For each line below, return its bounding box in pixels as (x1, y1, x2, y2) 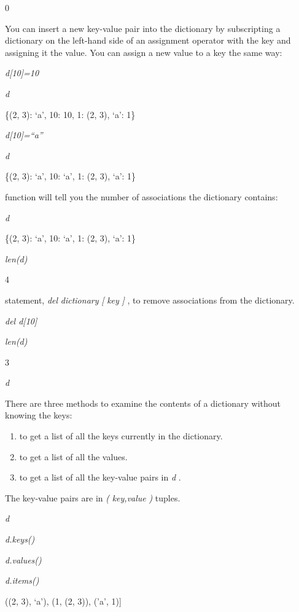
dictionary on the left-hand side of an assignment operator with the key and (5, 34, 291, 47)
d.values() (5, 553, 42, 566)
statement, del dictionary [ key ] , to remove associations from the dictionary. (5, 293, 295, 306)
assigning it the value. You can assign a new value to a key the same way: (5, 45, 282, 58)
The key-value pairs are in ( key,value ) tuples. (5, 491, 181, 504)
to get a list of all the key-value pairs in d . (19, 471, 181, 484)
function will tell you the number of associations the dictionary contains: (5, 190, 278, 203)
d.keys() (5, 533, 35, 546)
